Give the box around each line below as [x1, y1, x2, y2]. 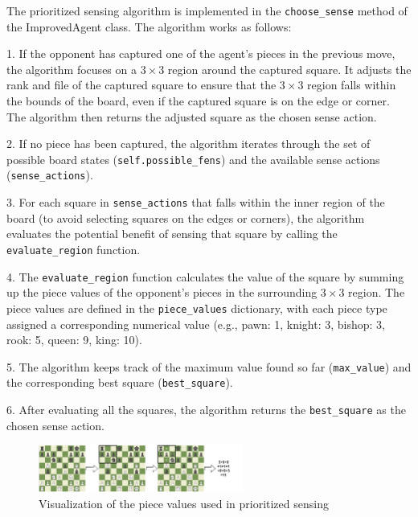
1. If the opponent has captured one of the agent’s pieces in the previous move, [6, 45, 395, 62]
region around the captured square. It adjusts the [167, 60, 412, 77]
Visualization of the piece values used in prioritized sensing [39, 495, 329, 511]
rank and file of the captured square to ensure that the [6, 76, 277, 93]
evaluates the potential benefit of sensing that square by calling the [6, 225, 338, 242]
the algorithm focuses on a [6, 60, 137, 77]
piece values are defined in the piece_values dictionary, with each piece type [6, 299, 387, 316]
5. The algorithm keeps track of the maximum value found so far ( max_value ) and [6, 358, 412, 375]
